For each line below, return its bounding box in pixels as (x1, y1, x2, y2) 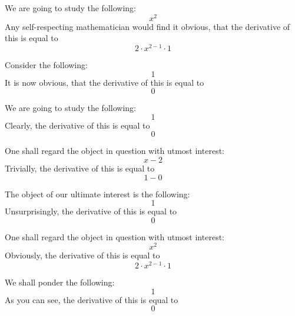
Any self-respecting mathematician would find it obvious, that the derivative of (5, 20, 290, 32)
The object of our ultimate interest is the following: (5, 187, 190, 200)
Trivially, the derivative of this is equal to (5, 162, 155, 174)
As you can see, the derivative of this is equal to (5, 293, 178, 305)
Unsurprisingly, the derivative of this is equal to (5, 205, 177, 217)
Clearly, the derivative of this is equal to (5, 119, 150, 131)
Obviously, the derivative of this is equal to (5, 249, 160, 261)
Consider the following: (5, 58, 88, 70)
